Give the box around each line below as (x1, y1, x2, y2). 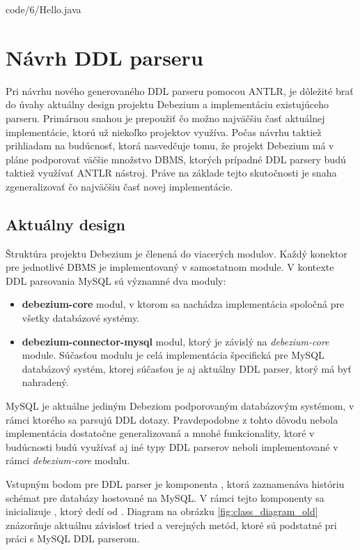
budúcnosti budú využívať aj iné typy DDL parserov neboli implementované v (6, 439, 338, 454)
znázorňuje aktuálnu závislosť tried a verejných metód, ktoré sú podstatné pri (6, 517, 337, 532)
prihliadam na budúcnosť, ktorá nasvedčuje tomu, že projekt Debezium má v (6, 138, 334, 153)
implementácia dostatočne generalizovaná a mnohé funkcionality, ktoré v (6, 426, 315, 440)
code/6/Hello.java (6, 2, 81, 16)
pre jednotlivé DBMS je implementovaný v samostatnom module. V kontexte (6, 260, 334, 274)
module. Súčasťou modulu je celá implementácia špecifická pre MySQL (22, 348, 324, 362)
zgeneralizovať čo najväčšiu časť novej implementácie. (6, 179, 233, 193)
